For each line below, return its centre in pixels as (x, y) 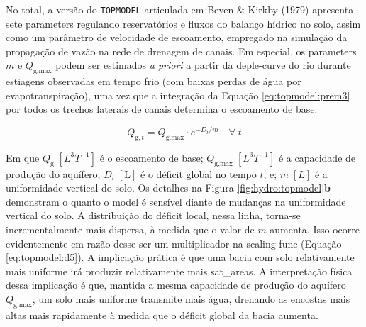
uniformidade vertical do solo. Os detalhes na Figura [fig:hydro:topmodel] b (168, 188)
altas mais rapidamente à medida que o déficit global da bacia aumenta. (162, 315)
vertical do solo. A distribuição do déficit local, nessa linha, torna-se (153, 215)
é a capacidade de (317, 157)
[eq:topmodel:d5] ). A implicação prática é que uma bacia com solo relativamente (180, 257)
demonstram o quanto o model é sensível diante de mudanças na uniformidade (176, 201)
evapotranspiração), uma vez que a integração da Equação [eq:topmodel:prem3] (178, 95)
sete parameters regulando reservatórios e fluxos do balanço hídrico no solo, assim (183, 23)
